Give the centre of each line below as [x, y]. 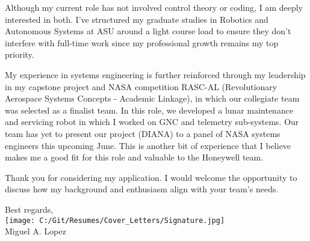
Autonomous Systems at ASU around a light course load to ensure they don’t [148, 31]
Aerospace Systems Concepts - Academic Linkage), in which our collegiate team [152, 98]
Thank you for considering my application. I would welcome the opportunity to [151, 177]
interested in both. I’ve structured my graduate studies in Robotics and [137, 19]
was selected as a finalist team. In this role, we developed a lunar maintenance [149, 110]
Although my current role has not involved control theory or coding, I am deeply [154, 7]
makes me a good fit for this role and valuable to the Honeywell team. [134, 157]
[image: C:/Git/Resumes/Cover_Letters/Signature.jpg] [115, 220]
